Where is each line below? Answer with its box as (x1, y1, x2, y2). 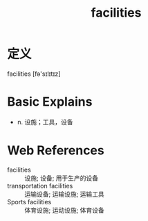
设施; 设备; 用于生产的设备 (24, 174, 99, 182)
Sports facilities (7, 197, 52, 206)
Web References (7, 142, 105, 158)
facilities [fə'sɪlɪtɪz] (7, 69, 61, 78)
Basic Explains (7, 94, 93, 110)
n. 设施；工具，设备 (17, 117, 74, 126)
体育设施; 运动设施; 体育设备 (24, 206, 105, 214)
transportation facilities (7, 181, 73, 190)
